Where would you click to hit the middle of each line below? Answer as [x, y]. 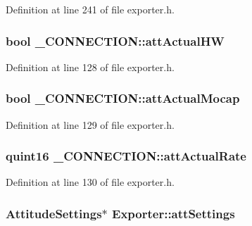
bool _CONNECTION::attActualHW [115, 40]
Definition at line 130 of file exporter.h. [90, 182]
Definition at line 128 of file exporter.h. [90, 67]
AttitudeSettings [54, 213]
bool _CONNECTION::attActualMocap [123, 98]
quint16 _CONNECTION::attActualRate [126, 156]
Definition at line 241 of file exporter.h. [90, 9]
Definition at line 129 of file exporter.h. [90, 124]
